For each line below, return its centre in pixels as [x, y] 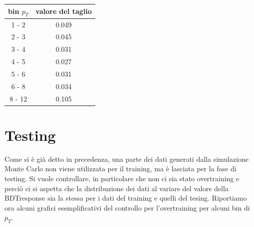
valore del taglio [64, 11]
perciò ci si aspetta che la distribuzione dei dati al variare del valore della [117, 188]
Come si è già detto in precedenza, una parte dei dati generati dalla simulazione [127, 159]
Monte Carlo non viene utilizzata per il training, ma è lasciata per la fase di [121, 169]
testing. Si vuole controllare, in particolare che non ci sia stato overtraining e [122, 178]
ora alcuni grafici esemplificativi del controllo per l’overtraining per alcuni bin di [127, 207]
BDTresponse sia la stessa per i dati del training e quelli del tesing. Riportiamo [126, 198]
